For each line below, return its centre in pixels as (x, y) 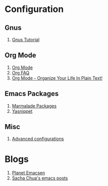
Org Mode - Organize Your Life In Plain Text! (57, 78)
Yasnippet (22, 111)
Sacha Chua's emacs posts (40, 178)
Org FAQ (20, 72)
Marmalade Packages (34, 105)
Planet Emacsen (28, 173)
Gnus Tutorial (26, 39)
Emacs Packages (32, 94)
